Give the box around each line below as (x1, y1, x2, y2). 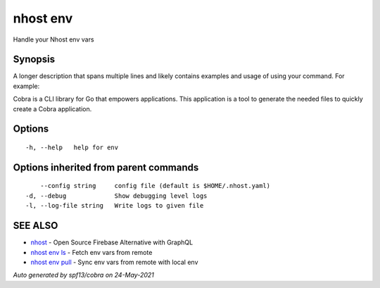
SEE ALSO (13, 220, 58, 232)
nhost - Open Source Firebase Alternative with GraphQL (30, 238, 194, 246)
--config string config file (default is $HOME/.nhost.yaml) (39, 182, 271, 190)
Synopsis (13, 54, 56, 65)
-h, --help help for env (25, 144, 119, 151)
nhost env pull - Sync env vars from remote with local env (30, 258, 198, 266)
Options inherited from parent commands (13, 161, 199, 173)
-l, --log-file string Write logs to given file (25, 201, 204, 210)
